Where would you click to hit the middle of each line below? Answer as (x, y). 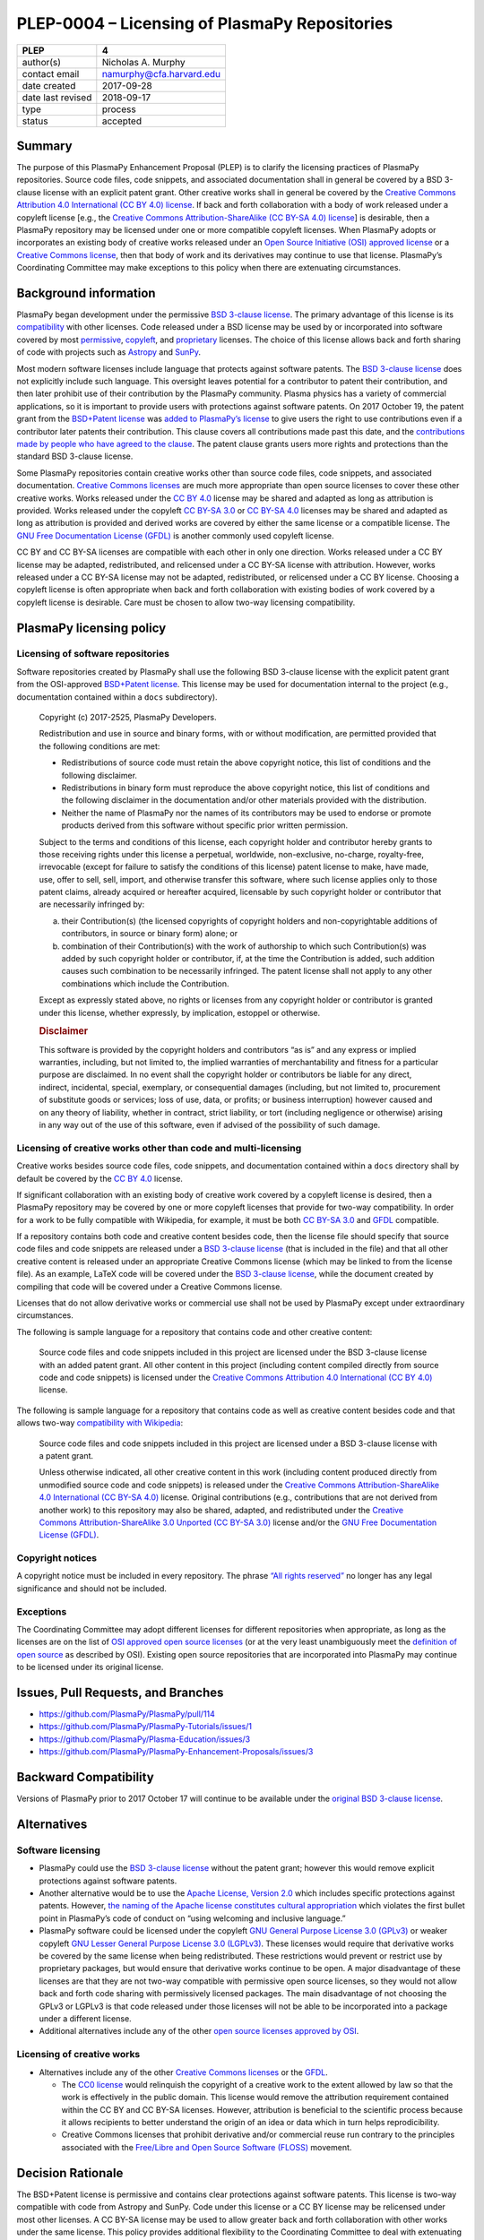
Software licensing (58, 1850)
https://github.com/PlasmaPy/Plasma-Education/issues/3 (145, 1739)
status (35, 121)
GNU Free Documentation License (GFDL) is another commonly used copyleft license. (176, 535)
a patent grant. (66, 1455)
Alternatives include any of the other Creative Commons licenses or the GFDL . (184, 2072)
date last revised (57, 97)
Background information (86, 293)
